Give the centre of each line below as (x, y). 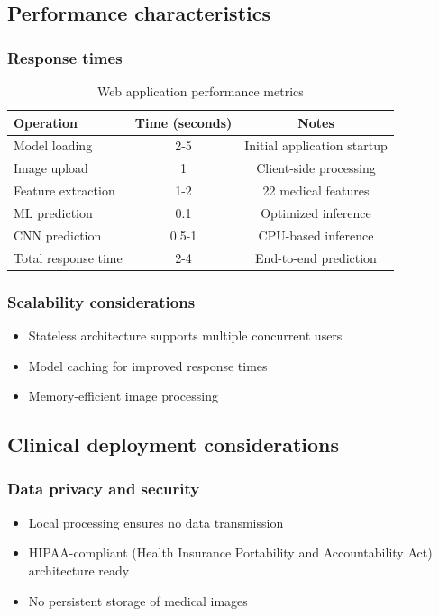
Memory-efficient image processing (123, 396)
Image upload (51, 168)
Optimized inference (316, 212)
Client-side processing (316, 168)
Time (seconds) (183, 122)
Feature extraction (64, 190)
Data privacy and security (104, 489)
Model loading (53, 145)
